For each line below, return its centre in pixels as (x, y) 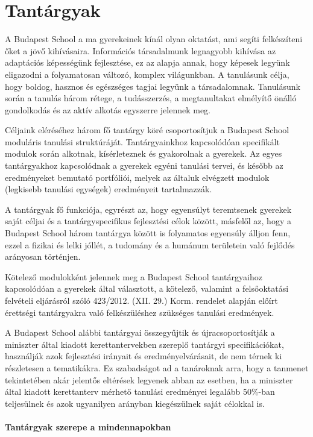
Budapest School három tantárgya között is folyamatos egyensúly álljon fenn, (148, 233)
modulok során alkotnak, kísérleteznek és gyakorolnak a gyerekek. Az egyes (144, 153)
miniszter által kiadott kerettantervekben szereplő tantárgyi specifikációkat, (144, 344)
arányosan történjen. (43, 256)
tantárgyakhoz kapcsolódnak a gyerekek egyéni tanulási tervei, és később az (144, 165)
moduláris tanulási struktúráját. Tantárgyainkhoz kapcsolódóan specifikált (143, 141)
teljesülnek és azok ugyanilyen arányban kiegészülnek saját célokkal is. (135, 403)
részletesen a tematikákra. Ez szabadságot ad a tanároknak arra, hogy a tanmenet (157, 367)
